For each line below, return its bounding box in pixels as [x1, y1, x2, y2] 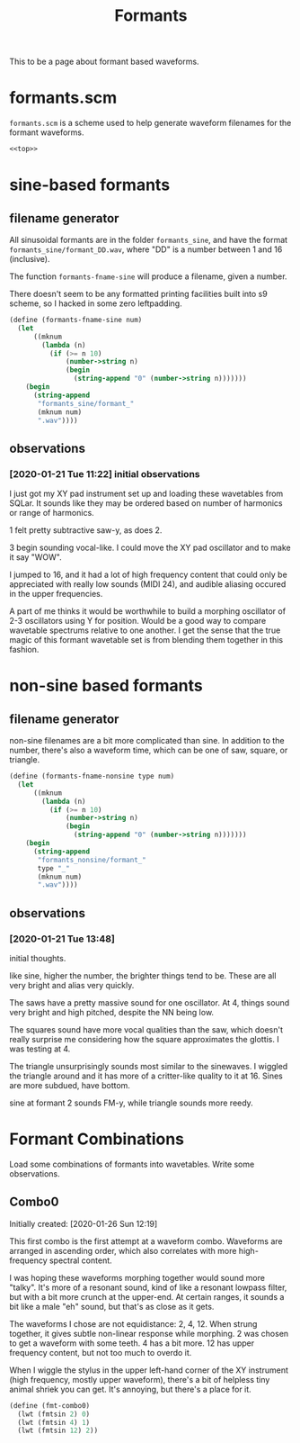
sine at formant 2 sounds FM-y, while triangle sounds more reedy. [9, 1097, 253, 1108]
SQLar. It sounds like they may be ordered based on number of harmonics [9, 498, 283, 509]
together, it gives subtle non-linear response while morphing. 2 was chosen [9, 1328, 289, 1339]
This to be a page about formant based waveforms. [9, 56, 199, 68]
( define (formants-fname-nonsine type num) [9, 771, 175, 781]
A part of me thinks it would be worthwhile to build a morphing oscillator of [9, 606, 286, 617]
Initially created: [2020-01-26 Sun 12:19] [9, 1218, 158, 1229]
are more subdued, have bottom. [9, 1080, 130, 1090]
